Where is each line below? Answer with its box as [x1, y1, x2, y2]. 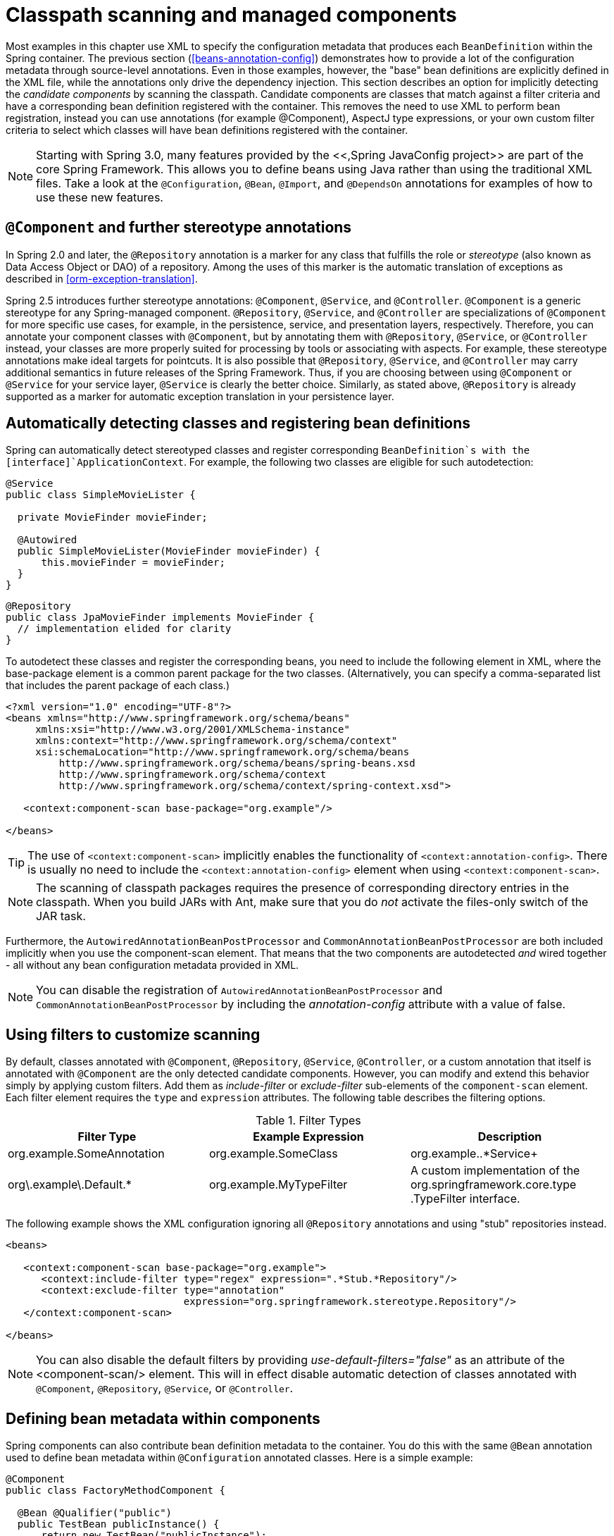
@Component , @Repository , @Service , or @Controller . [36, 1381, 294, 1396]
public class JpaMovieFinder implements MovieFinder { [6, 612, 315, 624]
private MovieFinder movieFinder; [17, 512, 208, 524]
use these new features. [36, 190, 163, 204]
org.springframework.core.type [410, 1177, 577, 1192]
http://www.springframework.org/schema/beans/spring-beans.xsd [58, 757, 415, 769]
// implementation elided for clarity [17, 623, 232, 635]
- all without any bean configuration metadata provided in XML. [6, 959, 299, 972]
